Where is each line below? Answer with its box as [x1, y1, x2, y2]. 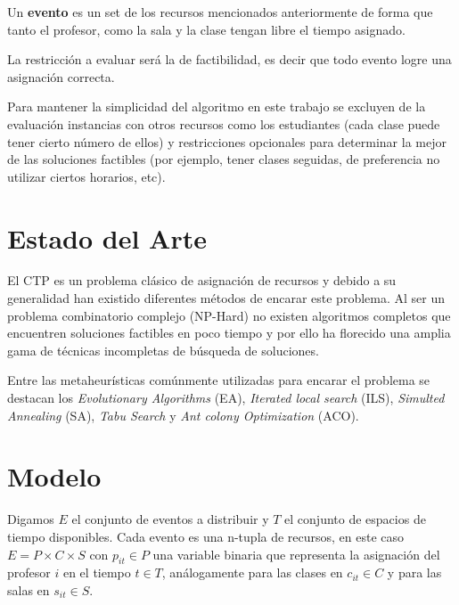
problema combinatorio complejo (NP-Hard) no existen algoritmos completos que [7, 306, 451, 324]
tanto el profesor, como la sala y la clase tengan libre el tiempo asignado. [7, 20, 406, 38]
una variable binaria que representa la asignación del [152, 544, 440, 563]
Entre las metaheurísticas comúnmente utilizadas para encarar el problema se [7, 371, 430, 389]
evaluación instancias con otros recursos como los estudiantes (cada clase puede [7, 114, 440, 133]
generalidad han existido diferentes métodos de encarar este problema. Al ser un [7, 289, 445, 307]
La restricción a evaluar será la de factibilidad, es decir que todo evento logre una [7, 50, 452, 69]
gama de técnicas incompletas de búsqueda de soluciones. [7, 340, 319, 359]
